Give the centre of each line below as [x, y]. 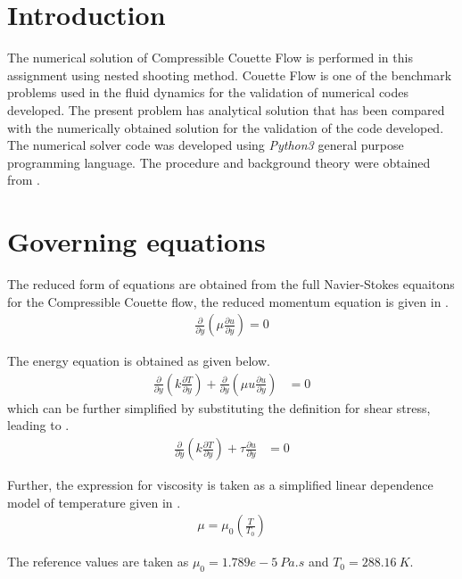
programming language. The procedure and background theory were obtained [219, 162]
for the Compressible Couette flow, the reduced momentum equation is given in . [228, 301]
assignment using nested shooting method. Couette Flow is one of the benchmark [230, 74]
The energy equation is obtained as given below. [139, 361]
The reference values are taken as [98, 562]
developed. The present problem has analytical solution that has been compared [226, 109]
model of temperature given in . [94, 502]
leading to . [38, 425]
